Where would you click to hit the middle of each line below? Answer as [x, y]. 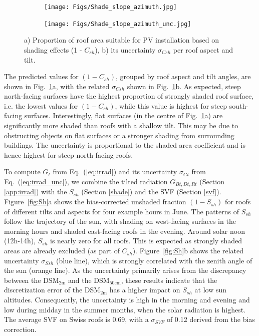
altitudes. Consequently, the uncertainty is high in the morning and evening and [127, 300]
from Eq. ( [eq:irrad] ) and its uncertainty [115, 172]
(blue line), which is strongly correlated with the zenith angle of [154, 260]
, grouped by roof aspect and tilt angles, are [183, 76]
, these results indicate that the [169, 280]
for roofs [238, 202]
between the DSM [32, 280]
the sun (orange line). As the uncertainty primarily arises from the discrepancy [125, 270]
